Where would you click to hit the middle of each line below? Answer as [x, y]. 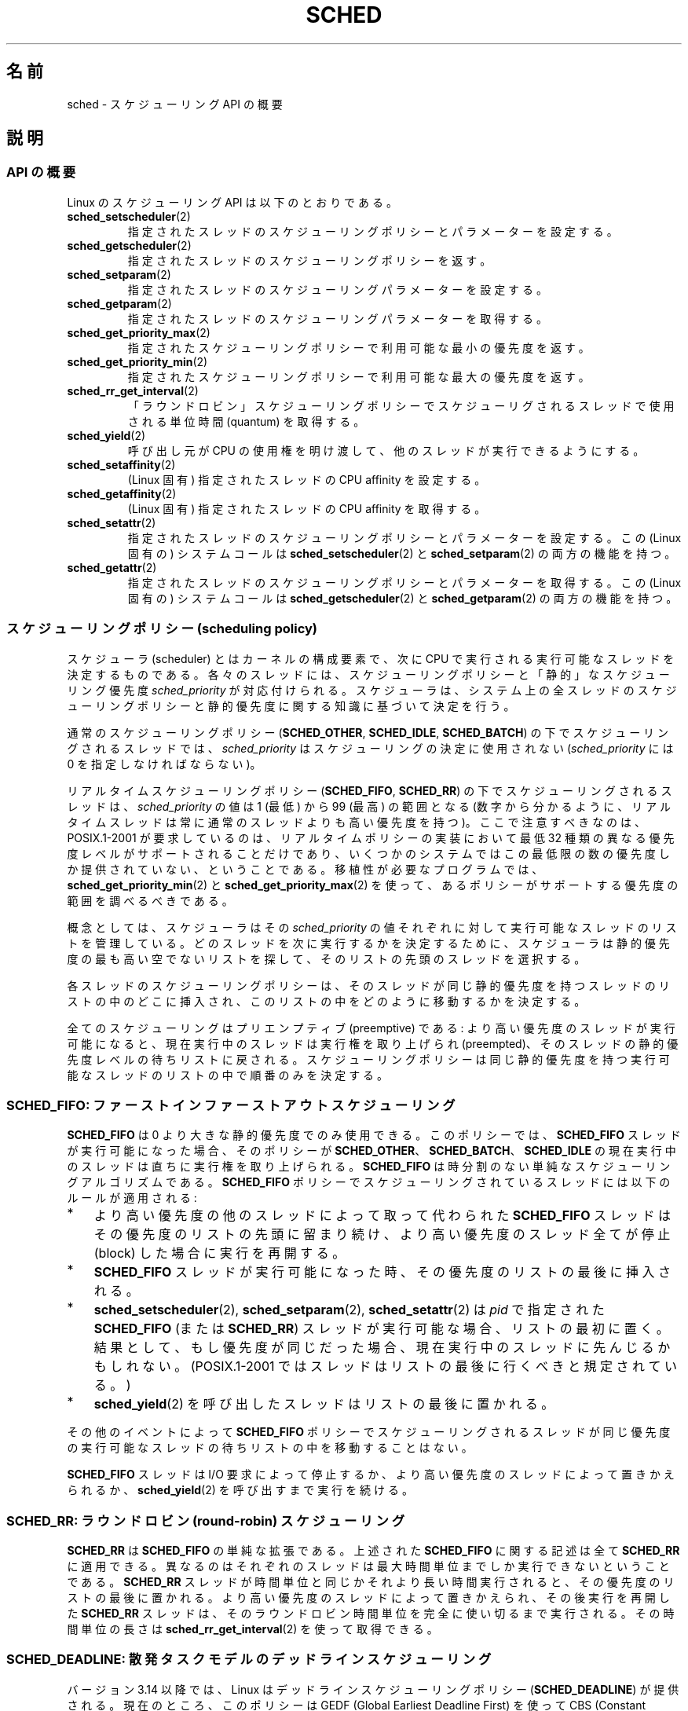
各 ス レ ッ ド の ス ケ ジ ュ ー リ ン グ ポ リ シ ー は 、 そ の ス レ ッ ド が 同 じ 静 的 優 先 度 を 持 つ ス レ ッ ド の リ [368, 985]
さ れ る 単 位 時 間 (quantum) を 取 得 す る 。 [246, 421]
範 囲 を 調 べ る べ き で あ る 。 [150, 900]
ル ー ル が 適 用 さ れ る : [132, 1198]
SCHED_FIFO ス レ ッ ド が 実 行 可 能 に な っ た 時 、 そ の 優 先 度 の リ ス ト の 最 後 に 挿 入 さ [382, 1272]
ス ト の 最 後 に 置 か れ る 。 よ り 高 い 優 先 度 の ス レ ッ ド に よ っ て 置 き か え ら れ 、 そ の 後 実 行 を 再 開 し [368, 1598]
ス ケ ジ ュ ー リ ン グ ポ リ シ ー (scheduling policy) [162, 629]
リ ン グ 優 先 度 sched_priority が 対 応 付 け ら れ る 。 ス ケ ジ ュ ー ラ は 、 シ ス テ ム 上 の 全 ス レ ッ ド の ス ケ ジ [372, 690]
